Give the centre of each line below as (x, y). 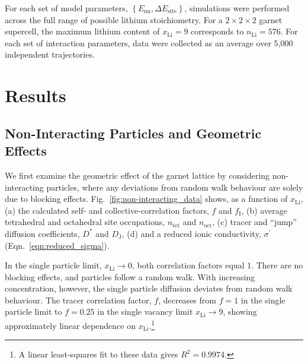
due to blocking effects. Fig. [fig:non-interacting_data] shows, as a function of (146, 199)
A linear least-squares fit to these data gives (98, 354)
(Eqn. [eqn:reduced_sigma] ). (57, 245)
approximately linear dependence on (70, 325)
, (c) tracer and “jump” (255, 222)
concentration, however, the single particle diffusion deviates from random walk (149, 288)
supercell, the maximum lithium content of (82, 31)
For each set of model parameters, (66, 8)
